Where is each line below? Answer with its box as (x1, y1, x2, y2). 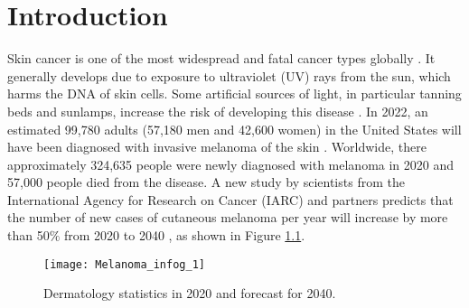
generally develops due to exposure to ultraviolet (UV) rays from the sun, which (7, 66, 451, 85)
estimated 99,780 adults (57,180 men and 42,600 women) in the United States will (7, 119, 462, 138)
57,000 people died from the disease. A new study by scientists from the (7, 173, 405, 191)
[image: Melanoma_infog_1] (43, 257, 205, 271)
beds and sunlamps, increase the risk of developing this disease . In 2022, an (7, 101, 428, 120)
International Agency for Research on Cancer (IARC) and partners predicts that (7, 190, 454, 209)
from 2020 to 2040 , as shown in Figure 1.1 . (64, 226, 305, 245)
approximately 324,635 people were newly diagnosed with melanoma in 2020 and (7, 154, 455, 173)
